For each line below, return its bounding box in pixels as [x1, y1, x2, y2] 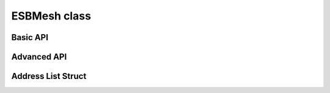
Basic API [11, 32, 49, 43]
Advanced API [11, 52, 67, 62]
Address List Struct [11, 71, 87, 81]
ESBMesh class [11, 9, 92, 22]
